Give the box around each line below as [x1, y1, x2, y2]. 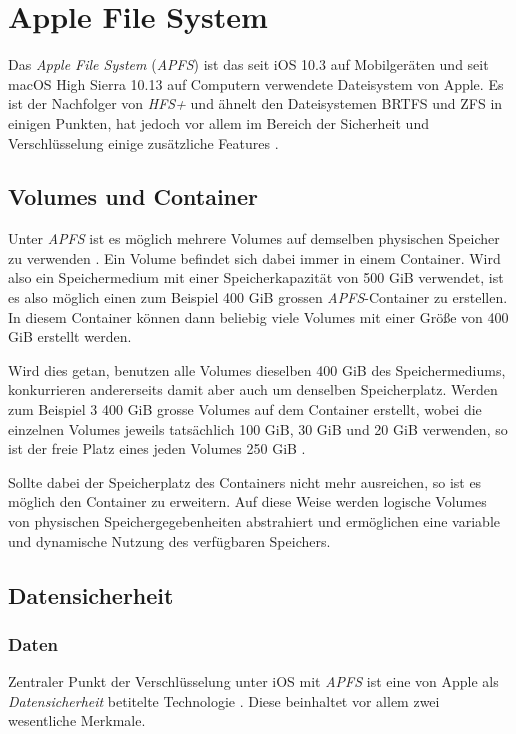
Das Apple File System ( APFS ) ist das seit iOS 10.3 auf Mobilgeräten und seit [8, 54, 489, 75]
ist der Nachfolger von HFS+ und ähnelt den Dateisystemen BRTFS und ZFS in [8, 93, 503, 114]
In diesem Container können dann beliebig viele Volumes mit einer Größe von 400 [8, 306, 509, 327]
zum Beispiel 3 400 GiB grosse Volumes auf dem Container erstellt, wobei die [8, 399, 482, 420]
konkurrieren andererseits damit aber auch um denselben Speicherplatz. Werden [8, 379, 498, 400]
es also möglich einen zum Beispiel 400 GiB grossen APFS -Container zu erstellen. [8, 287, 508, 308]
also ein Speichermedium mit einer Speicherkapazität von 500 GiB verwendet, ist [8, 267, 504, 288]
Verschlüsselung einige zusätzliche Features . [8, 132, 279, 153]
